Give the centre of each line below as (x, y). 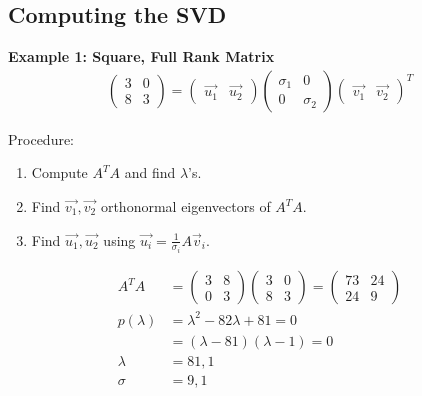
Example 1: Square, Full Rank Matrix (141, 56)
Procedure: (41, 138)
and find (150, 172)
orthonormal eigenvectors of (185, 206)
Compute (59, 172)
